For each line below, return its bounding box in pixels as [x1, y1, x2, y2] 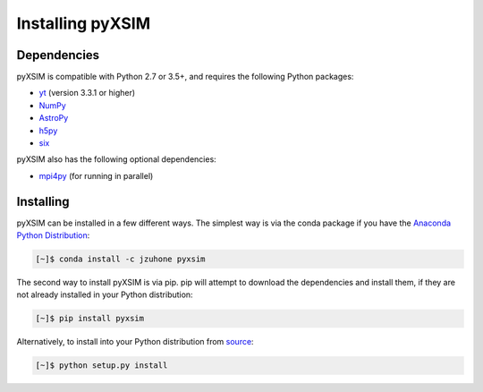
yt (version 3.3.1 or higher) [38, 88, 136, 98]
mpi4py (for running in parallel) [38, 170, 154, 181]
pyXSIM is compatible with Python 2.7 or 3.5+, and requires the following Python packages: [16, 72, 354, 82]
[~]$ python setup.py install [35, 361, 168, 371]
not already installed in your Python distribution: [16, 289, 193, 300]
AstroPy [38, 113, 69, 124]
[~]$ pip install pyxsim [35, 313, 145, 324]
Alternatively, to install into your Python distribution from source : [16, 337, 254, 347]
